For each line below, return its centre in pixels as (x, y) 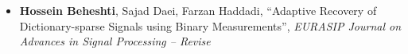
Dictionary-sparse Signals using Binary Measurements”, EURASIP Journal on (210, 25)
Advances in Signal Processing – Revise (115, 41)
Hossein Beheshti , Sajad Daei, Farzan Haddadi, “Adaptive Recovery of (198, 10)
